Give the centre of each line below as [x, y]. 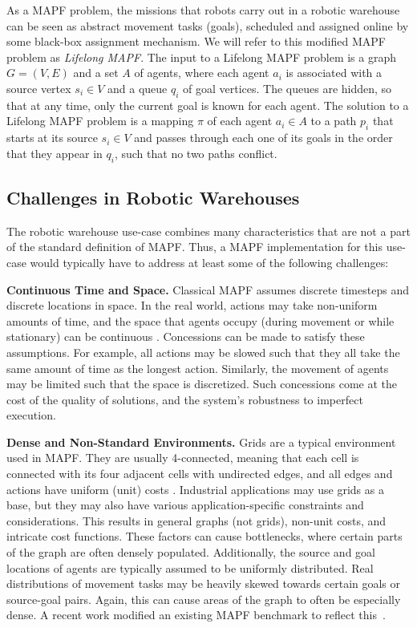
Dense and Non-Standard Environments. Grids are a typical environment [201, 442]
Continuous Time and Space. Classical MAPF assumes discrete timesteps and [208, 289]
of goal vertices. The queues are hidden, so [287, 88]
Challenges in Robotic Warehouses [153, 197]
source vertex [39, 88]
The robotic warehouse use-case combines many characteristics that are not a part [208, 231]
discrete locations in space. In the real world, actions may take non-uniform [192, 305]
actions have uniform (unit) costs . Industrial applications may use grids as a [195, 489]
